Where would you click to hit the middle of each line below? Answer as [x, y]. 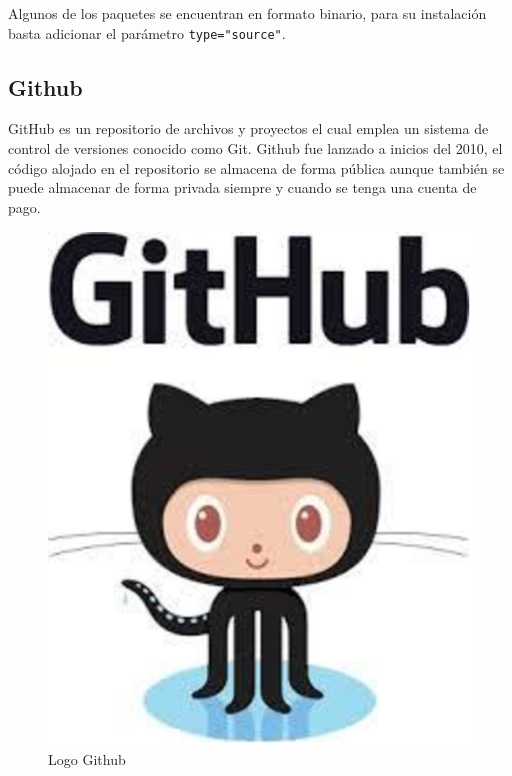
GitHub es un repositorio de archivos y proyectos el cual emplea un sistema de [248, 128]
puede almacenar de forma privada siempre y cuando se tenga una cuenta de [242, 187]
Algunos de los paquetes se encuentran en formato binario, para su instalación [247, 13]
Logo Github [87, 759]
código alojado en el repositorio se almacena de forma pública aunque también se [256, 167]
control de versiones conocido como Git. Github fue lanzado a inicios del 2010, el [255, 148]
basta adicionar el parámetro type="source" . [147, 32]
